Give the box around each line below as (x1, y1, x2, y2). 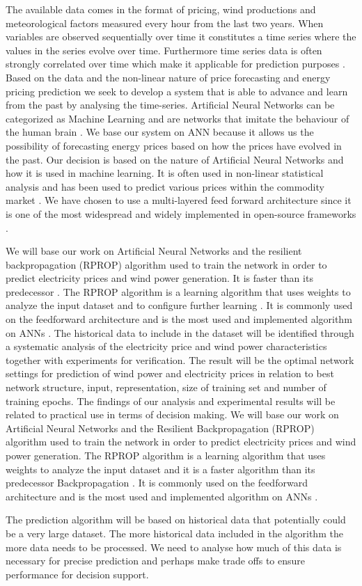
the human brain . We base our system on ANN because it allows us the (6, 125, 314, 139)
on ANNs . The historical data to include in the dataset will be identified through (6, 325, 354, 340)
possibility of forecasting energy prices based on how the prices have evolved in (6, 138, 342, 152)
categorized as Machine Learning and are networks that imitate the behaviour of (6, 111, 349, 125)
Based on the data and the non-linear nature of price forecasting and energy (6, 70, 331, 84)
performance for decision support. (6, 567, 149, 581)
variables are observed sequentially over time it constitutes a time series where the (6, 29, 356, 44)
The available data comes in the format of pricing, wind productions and (6, 2, 316, 16)
